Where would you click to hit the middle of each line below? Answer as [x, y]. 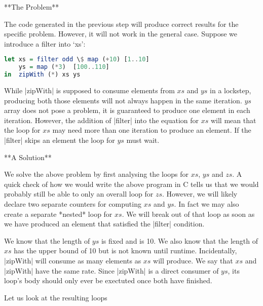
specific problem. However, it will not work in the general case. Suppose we [121, 34]
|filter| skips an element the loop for [60, 140]
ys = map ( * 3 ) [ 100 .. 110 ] [64, 67]
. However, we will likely [200, 194]
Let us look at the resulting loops [56, 297]
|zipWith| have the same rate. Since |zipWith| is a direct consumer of [111, 270]
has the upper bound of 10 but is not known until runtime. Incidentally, [125, 251]
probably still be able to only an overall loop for [79, 194]
